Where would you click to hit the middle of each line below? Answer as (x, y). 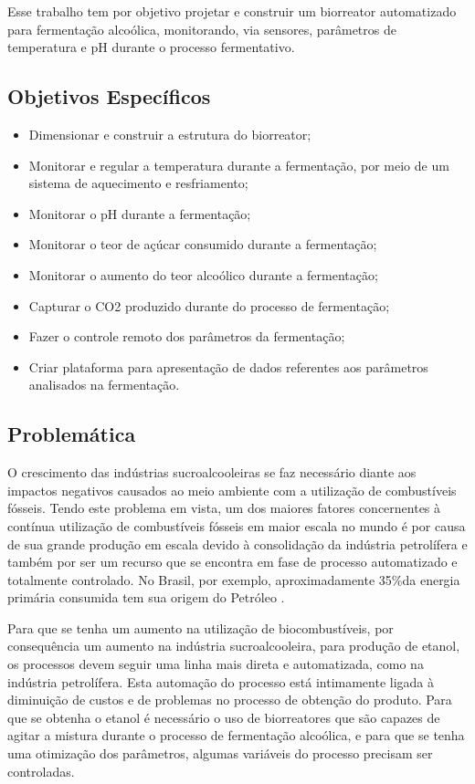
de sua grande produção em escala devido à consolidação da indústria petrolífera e (237, 544)
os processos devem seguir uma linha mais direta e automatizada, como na (216, 664)
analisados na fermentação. (104, 385)
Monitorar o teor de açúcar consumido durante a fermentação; (203, 244)
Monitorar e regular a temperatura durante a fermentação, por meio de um (239, 165)
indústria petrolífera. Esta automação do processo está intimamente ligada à (221, 681)
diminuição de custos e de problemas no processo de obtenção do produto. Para (230, 700)
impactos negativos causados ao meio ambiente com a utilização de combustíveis (232, 490)
